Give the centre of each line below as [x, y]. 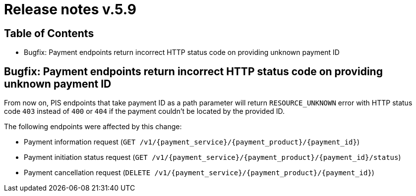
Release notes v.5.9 [70, 9]
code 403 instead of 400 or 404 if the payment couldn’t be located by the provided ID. [145, 111]
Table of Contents [49, 33]
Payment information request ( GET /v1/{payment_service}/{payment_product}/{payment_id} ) [192, 142]
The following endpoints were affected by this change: [93, 127]
